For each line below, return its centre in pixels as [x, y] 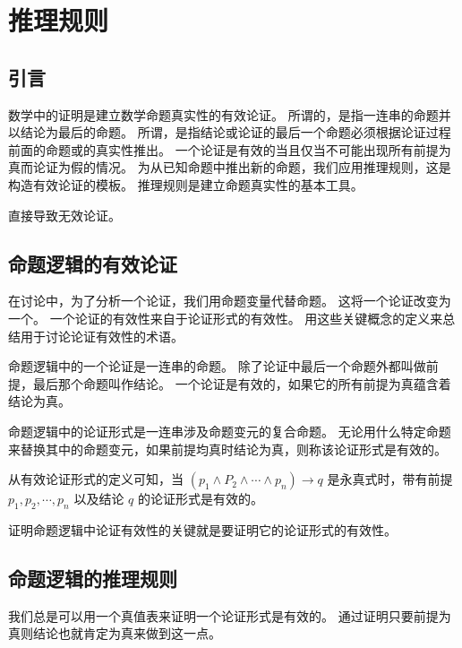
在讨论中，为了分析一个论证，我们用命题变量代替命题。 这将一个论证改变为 [230, 301]
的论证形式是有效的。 [201, 499]
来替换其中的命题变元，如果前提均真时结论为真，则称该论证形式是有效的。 [227, 449]
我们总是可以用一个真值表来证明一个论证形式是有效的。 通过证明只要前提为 [230, 615]
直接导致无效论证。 [64, 215]
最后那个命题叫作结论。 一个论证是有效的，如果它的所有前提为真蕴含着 [242, 383]
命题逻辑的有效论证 [93, 263]
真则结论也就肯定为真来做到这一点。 [115, 633]
